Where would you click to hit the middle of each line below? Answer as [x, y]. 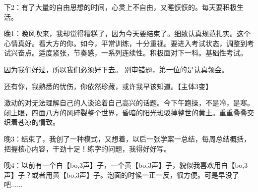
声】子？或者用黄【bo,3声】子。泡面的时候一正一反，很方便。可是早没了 [122, 174]
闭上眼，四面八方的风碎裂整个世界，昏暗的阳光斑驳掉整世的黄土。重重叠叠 [126, 112]
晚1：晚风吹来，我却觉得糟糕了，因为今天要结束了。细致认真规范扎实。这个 [127, 33]
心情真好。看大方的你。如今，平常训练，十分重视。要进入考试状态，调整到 [126, 43]
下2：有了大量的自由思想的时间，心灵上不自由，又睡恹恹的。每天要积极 [120, 7]
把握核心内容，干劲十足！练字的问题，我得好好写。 [87, 148]
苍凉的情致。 [38, 122]
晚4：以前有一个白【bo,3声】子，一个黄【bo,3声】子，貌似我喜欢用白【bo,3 [126, 165]
